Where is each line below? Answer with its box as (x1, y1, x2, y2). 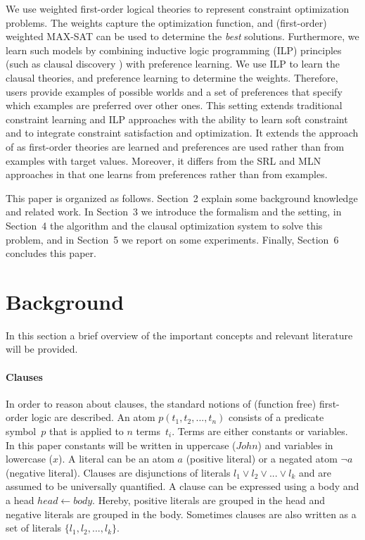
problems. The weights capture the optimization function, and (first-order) (6, 15, 327, 30)
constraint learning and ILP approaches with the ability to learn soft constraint (6, 111, 348, 126)
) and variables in (257, 437, 333, 452)
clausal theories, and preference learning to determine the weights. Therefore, (6, 70, 338, 84)
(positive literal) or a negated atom (186, 451, 338, 466)
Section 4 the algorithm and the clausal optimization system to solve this (6, 218, 323, 232)
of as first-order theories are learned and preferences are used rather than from (6, 139, 345, 153)
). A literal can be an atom (58, 451, 174, 466)
